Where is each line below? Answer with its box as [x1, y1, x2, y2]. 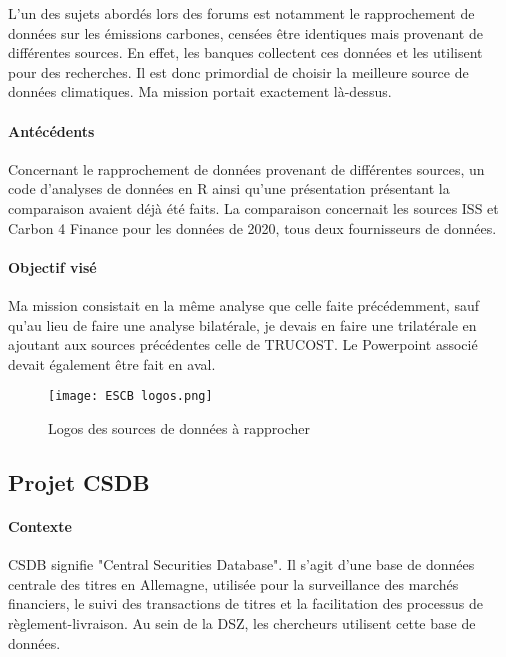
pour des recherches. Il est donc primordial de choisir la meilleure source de [8, 61, 469, 82]
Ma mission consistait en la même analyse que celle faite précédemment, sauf [8, 294, 479, 315]
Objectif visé [8, 256, 97, 277]
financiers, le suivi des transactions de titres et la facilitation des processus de [8, 593, 483, 614]
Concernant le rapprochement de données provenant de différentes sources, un [8, 158, 485, 179]
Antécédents [8, 120, 95, 141]
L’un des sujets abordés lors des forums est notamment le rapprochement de [8, 3, 475, 23]
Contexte [8, 515, 72, 536]
